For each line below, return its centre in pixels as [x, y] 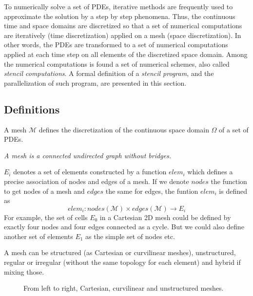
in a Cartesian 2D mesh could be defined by [165, 217]
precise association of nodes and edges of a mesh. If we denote [97, 181]
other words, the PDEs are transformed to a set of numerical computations [116, 45]
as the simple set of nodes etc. [130, 236]
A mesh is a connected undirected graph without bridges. [88, 155]
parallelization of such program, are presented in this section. [95, 83]
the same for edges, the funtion [152, 191]
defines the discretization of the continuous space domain [124, 129]
